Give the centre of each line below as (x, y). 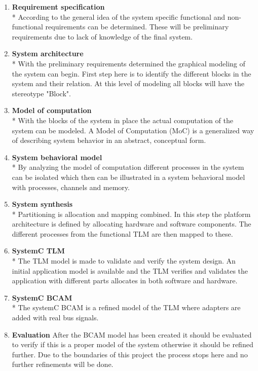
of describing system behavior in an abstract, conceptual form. (109, 140)
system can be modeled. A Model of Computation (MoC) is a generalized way (133, 130)
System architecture (48, 53)
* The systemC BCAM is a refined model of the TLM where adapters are (126, 307)
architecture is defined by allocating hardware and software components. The (132, 224)
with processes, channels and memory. (71, 187)
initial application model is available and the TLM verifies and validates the (130, 270)
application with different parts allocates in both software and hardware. (125, 281)
